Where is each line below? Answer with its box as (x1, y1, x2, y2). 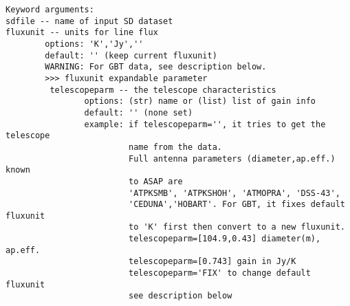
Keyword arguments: (6, 5, 94, 14)
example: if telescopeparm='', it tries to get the (84, 119, 326, 129)
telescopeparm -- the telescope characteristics (50, 85, 276, 95)
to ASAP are (128, 176, 183, 186)
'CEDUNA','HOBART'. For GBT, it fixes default (128, 199, 345, 210)
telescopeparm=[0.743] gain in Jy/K (128, 256, 296, 267)
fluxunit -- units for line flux (6, 28, 158, 38)
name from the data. (128, 142, 223, 152)
